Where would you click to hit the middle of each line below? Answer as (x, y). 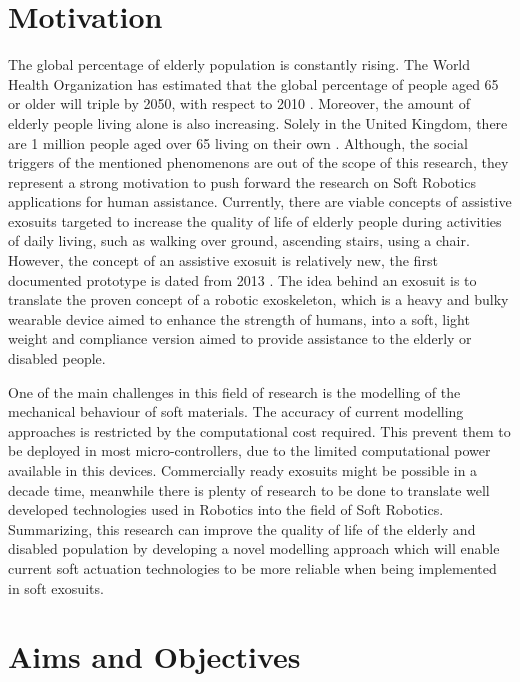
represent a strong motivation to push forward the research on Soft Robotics (242, 181)
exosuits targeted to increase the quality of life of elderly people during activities (255, 220)
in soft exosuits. (56, 587)
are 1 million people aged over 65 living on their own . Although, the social (238, 142)
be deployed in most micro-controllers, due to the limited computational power (249, 450)
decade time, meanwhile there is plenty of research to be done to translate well (249, 489)
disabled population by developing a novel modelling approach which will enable (254, 548)
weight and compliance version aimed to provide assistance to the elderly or (240, 338)
